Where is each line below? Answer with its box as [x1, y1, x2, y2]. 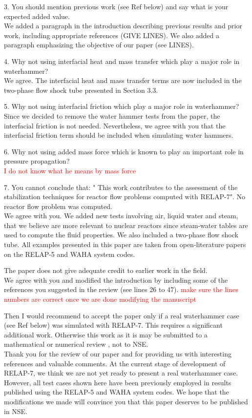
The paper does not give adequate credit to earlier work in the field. [4, 265, 208, 275]
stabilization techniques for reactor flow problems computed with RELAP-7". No [4, 191, 246, 202]
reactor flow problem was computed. [4, 201, 112, 211]
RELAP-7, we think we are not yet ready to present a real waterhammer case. [4, 368, 238, 378]
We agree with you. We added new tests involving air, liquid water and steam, [4, 210, 238, 221]
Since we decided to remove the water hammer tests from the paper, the [4, 110, 220, 121]
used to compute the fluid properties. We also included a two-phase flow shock [4, 230, 238, 240]
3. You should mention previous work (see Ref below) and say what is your [4, 1, 229, 11]
